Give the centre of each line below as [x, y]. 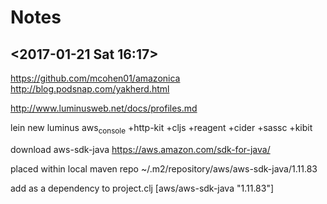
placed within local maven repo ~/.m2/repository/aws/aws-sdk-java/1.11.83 [164, 168]
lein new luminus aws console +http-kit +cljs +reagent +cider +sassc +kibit [161, 129]
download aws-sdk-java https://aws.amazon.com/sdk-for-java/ [140, 149]
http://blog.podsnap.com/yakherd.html [90, 89]
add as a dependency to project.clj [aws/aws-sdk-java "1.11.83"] [142, 188]
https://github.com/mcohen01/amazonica [95, 78]
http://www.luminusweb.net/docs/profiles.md [104, 108]
